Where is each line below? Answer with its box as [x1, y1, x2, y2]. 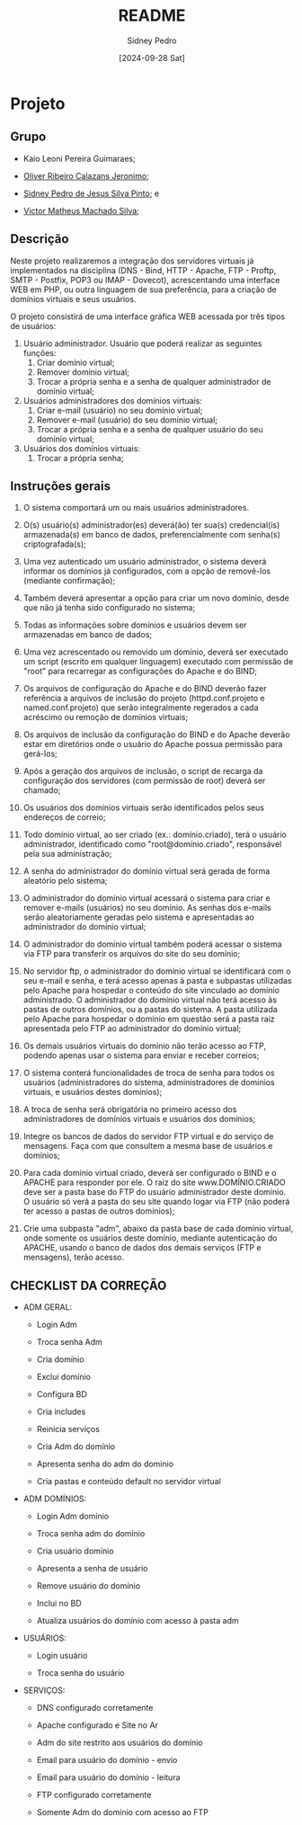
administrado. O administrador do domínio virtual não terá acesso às [22, 994, 278, 1005]
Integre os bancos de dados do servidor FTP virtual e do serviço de [22, 1131, 274, 1142]
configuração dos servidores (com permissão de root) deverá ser [22, 775, 266, 787]
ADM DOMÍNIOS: [22, 1493, 87, 1504]
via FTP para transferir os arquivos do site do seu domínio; [22, 948, 241, 959]
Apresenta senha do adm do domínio [36, 1458, 174, 1470]
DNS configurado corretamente [36, 1703, 154, 1714]
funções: [22, 347, 57, 358]
